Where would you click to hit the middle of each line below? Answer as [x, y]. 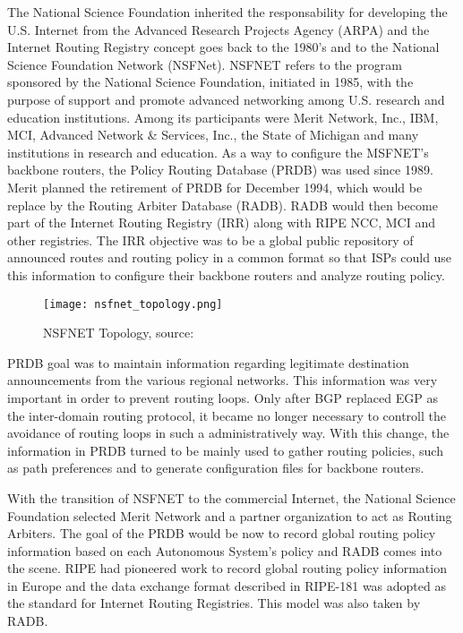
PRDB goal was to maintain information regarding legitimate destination [208, 362]
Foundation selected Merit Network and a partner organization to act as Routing [230, 515]
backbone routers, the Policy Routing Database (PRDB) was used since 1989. [220, 170]
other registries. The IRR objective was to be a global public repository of [210, 240]
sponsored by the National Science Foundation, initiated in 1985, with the [210, 82]
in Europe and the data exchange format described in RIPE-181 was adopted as [227, 585]
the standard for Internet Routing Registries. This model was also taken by [214, 603]
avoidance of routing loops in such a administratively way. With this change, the [228, 433]
